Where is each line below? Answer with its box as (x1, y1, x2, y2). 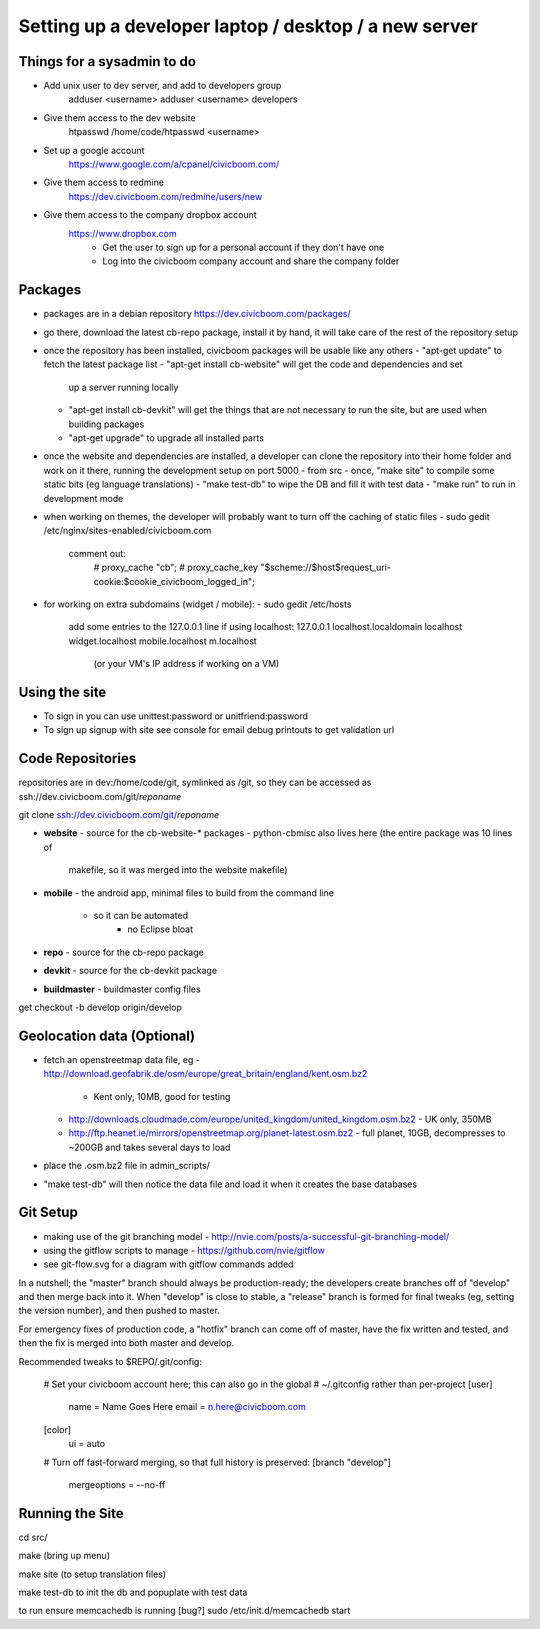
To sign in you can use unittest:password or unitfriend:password (43, 710, 309, 722)
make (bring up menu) (18, 1550, 110, 1562)
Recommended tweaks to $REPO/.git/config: (18, 1355, 202, 1367)
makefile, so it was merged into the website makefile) (68, 864, 289, 876)
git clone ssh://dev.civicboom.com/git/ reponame (18, 809, 220, 821)
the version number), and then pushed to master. (18, 1305, 220, 1317)
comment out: (68, 547, 127, 559)
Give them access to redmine (43, 176, 165, 189)
